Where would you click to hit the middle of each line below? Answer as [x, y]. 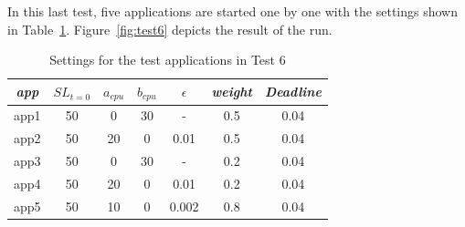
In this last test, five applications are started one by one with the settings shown [232, 11]
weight [232, 92]
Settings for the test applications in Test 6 [168, 60]
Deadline [293, 92]
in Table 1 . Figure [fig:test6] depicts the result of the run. [170, 29]
